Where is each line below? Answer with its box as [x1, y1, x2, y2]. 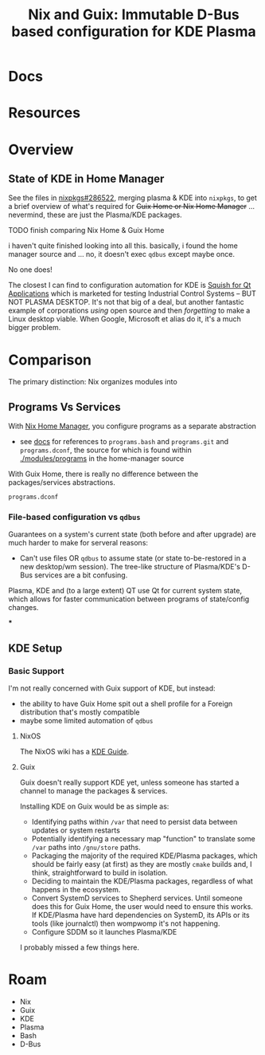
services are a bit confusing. [34, 570, 128, 580]
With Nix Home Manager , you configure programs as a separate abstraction [8, 421, 257, 431]
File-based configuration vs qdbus [8, 512, 141, 523]
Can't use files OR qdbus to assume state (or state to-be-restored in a [19, 553, 247, 563]
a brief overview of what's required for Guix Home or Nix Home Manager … [8, 202, 255, 211]
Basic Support [8, 665, 64, 676]
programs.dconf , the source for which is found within [19, 445, 193, 455]
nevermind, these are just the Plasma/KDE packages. [8, 210, 182, 220]
